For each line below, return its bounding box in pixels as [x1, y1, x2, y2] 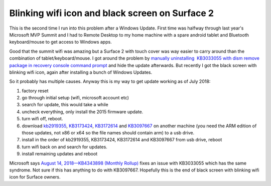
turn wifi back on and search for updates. [22, 143, 107, 150]
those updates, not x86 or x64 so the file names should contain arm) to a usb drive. [22, 130, 195, 136]
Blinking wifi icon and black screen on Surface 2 [9, 8, 214, 19]
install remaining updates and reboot [22, 151, 98, 157]
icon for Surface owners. [9, 174, 61, 180]
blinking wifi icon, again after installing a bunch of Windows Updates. [9, 69, 153, 75]
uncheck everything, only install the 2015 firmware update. [22, 108, 144, 115]
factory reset [22, 88, 49, 94]
